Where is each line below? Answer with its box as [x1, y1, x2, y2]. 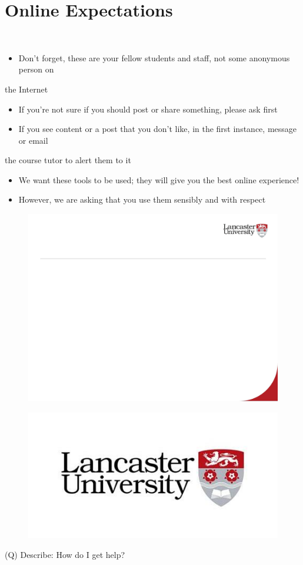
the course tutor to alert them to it [5, 154, 131, 166]
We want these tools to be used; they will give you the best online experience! [18, 173, 299, 186]
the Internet [5, 82, 48, 95]
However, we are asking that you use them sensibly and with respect [18, 193, 266, 206]
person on [18, 63, 54, 75]
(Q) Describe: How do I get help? [5, 548, 125, 560]
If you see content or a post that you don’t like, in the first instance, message [18, 123, 297, 135]
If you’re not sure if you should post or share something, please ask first [18, 103, 278, 115]
